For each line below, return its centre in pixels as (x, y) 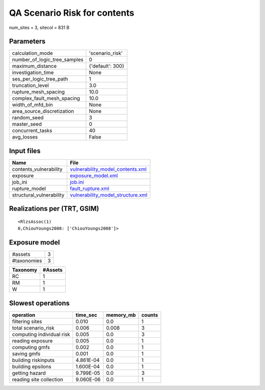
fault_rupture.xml (90, 188)
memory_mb (121, 315)
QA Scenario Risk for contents (72, 13)
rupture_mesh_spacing (38, 92)
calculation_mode (33, 53)
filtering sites (27, 321)
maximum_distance (34, 66)
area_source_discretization (43, 111)
